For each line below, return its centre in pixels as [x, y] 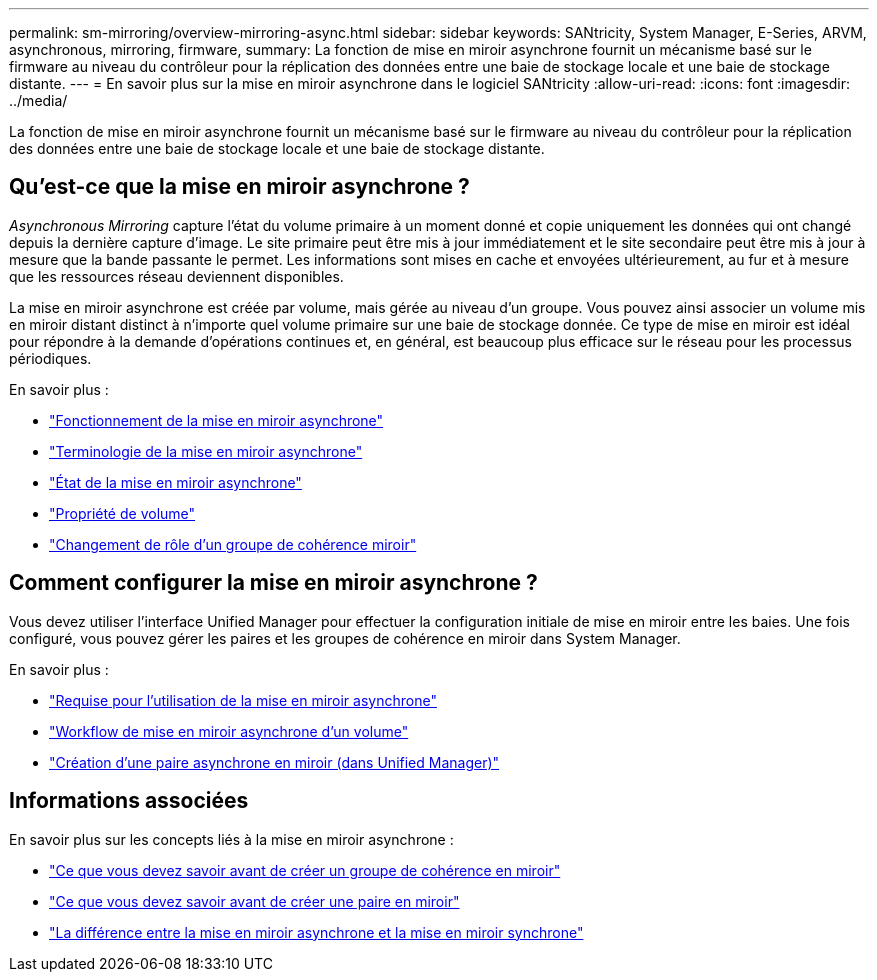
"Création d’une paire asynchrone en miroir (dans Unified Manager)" [274, 762]
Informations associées [129, 801]
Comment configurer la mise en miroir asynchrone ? [273, 583]
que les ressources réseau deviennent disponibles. [176, 276]
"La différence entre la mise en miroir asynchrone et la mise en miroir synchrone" [316, 932]
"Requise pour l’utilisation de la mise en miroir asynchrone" [243, 700]
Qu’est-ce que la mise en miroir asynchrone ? [239, 187]
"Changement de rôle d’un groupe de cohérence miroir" [233, 544]
